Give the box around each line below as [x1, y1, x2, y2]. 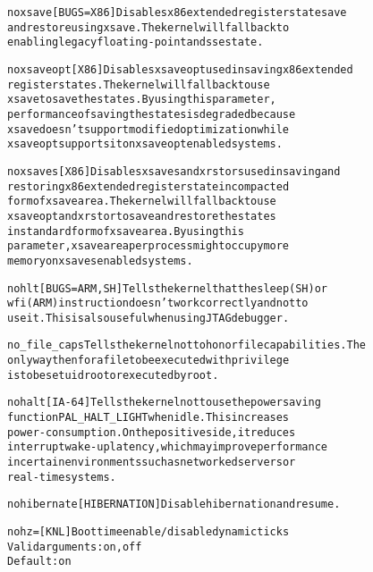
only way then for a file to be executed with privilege [7, 354, 290, 367]
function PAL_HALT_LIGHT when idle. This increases [7, 411, 290, 425]
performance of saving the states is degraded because [7, 107, 296, 121]
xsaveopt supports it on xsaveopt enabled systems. [7, 138, 283, 151]
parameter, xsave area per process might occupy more [7, 240, 290, 253]
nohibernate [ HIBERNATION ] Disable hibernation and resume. [7, 498, 341, 511]
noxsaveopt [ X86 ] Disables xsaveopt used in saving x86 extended [7, 63, 353, 76]
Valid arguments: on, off [7, 540, 142, 553]
